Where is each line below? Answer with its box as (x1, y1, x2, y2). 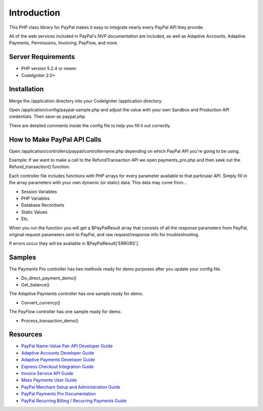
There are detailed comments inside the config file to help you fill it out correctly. (9, 122, 171, 129)
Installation (9, 85, 44, 93)
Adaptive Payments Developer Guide (21, 357, 95, 363)
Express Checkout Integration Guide (21, 363, 94, 370)
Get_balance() (21, 281, 50, 287)
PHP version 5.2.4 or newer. (21, 66, 77, 72)
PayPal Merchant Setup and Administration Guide (21, 384, 120, 390)
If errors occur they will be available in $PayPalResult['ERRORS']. (9, 241, 140, 246)
